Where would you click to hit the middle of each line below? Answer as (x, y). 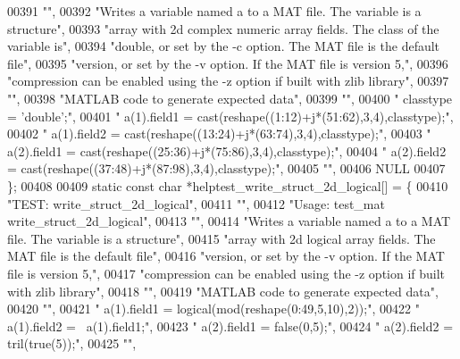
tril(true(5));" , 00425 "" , (72, 343)
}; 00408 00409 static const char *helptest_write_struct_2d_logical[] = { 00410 (228, 185)
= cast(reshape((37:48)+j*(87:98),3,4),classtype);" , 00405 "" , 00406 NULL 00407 (226, 168)
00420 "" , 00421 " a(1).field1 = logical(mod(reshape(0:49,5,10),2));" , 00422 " (213, 309)
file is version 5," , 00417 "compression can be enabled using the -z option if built (226, 273)
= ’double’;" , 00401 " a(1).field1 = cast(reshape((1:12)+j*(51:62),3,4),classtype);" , (230, 116)
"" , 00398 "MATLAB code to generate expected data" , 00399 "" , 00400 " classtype (230, 98)
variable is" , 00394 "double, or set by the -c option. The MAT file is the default (224, 46)
